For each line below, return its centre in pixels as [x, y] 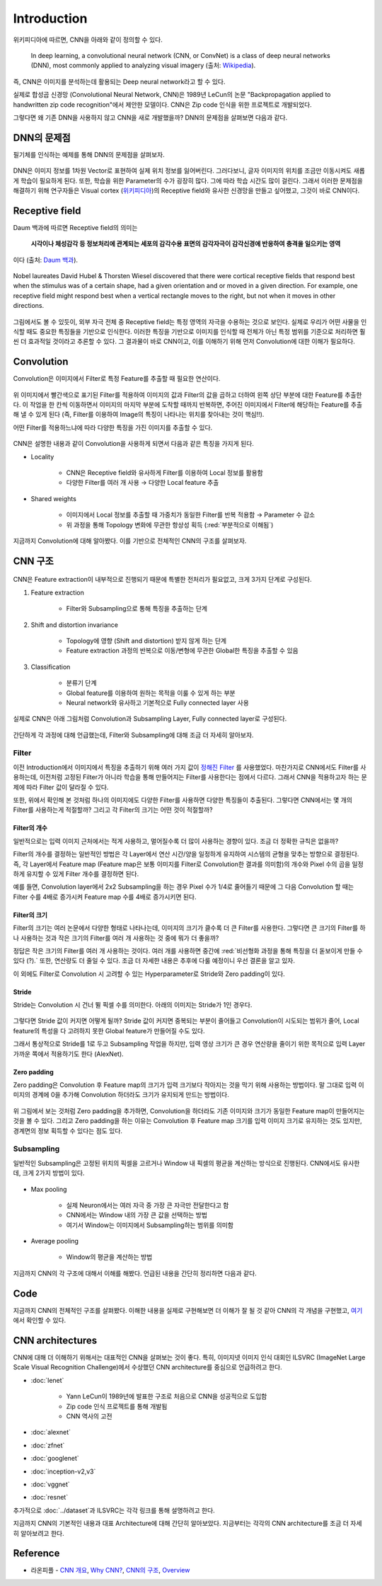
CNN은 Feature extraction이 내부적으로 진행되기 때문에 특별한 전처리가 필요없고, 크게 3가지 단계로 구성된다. [163, 580]
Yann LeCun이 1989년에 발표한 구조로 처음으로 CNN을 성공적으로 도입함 [167, 1396]
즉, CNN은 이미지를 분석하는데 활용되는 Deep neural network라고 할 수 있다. [119, 81]
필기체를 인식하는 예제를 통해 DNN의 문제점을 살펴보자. [89, 154]
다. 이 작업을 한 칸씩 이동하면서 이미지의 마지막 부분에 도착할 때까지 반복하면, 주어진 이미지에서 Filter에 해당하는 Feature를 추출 [188, 405]
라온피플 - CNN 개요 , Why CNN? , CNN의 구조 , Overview [110, 1570]
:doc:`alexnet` [51, 1432]
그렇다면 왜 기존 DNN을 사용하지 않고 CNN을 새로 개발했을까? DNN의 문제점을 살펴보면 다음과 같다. [150, 117]
